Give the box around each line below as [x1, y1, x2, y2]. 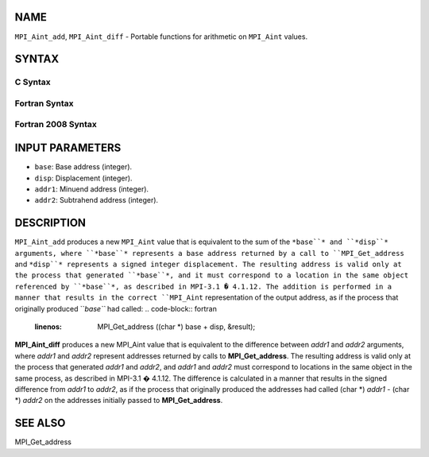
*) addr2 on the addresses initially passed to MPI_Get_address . [14, 396, 223, 405]
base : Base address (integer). [34, 162, 133, 172]
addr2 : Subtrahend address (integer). [34, 196, 159, 205]
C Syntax [14, 76, 51, 87]
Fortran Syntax [14, 98, 74, 109]
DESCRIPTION [14, 216, 87, 230]
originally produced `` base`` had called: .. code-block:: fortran [14, 304, 218, 313]
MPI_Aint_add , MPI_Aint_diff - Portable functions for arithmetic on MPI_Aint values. [14, 32, 308, 41]
